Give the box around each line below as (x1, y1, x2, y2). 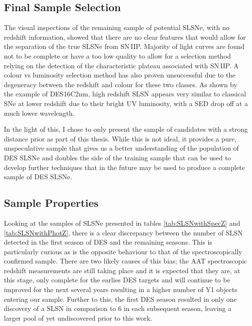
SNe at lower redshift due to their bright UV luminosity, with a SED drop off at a (4, 98, 248, 108)
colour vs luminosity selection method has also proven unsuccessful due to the (4, 70, 235, 80)
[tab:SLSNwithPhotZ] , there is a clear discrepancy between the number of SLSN (4, 227, 243, 237)
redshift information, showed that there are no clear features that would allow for (4, 31, 246, 42)
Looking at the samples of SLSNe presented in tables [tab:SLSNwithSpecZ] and (4, 217, 240, 228)
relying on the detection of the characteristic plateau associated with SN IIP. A (4, 60, 239, 70)
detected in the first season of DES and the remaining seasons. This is (4, 237, 212, 247)
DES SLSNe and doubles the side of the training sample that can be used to (4, 152, 231, 162)
